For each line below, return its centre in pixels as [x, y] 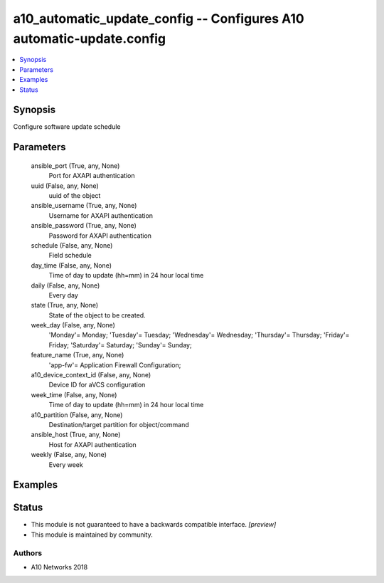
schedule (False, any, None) [72, 245]
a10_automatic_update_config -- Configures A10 [159, 19]
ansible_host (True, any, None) [76, 435]
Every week [66, 464]
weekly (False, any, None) [69, 455]
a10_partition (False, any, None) [77, 415]
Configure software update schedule [67, 127]
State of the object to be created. [97, 315]
